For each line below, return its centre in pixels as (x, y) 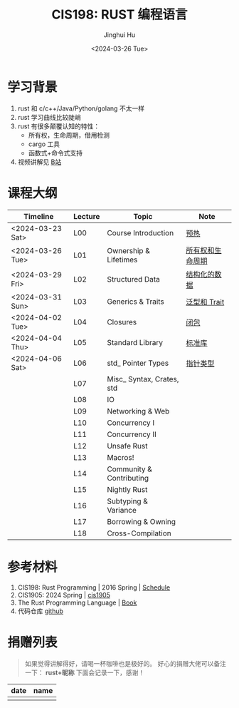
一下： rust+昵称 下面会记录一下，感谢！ (85, 672)
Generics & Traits (136, 302)
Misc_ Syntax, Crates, (143, 379)
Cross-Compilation (139, 533)
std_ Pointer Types (138, 363)
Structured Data (133, 279)
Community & (129, 469)
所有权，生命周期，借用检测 (69, 135)
